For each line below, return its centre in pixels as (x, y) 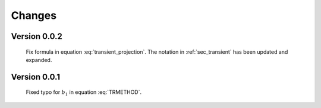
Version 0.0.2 (37, 36)
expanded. (39, 60)
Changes (34, 15)
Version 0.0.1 (36, 77)
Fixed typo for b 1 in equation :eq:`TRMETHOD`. (84, 93)
